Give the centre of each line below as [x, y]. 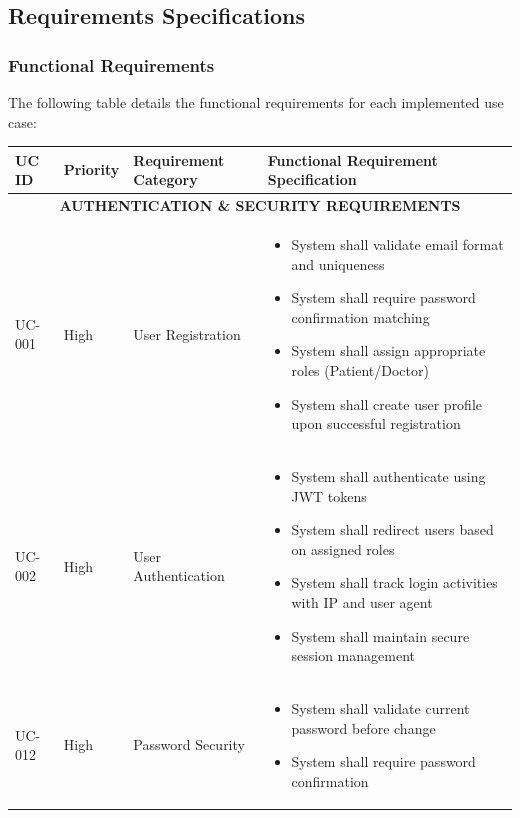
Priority [91, 169]
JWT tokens [329, 495]
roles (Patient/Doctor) [360, 369]
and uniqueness [338, 263]
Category [165, 179]
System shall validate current [380, 707]
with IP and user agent [362, 601]
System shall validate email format [397, 243]
